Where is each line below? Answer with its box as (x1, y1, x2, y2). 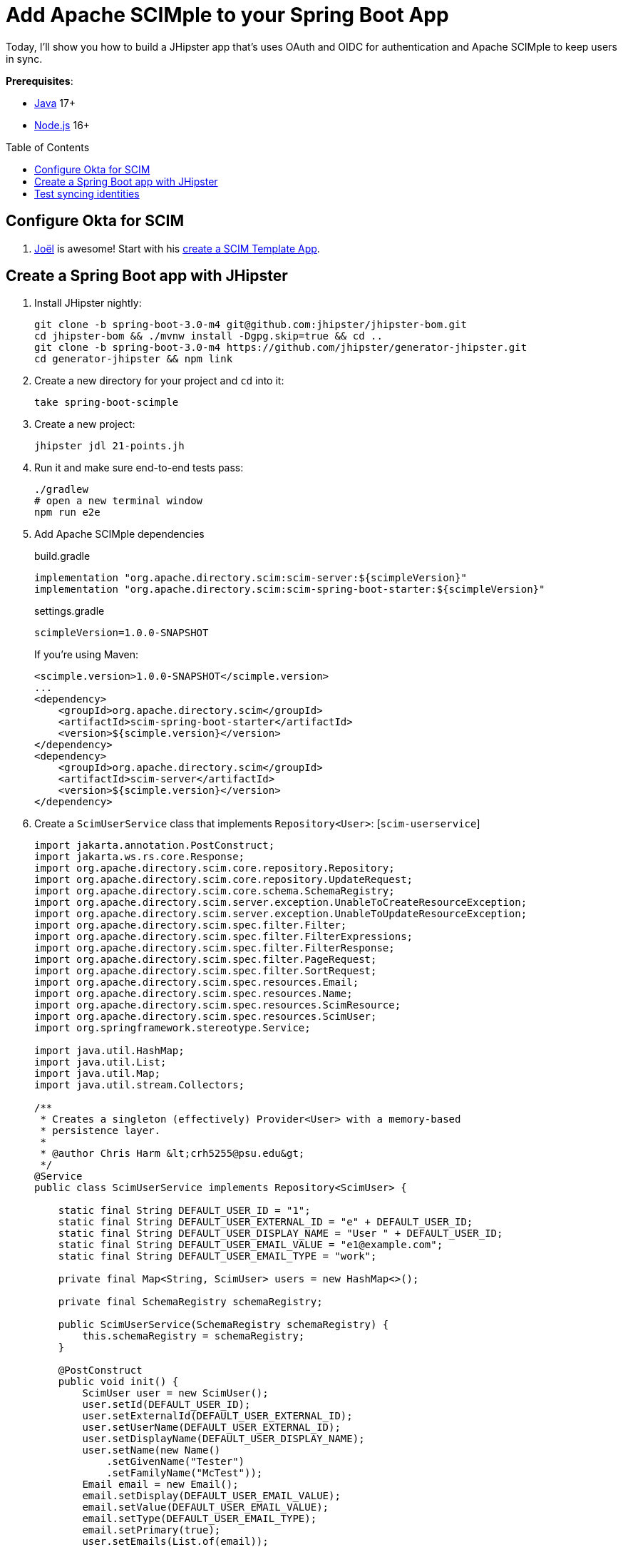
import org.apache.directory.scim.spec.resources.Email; (34, 976, 359, 989)
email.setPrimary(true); (82, 1524, 221, 1536)
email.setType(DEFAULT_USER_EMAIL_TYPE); (82, 1513, 317, 1525)
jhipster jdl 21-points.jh (34, 440, 185, 452)
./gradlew (34, 484, 88, 496)
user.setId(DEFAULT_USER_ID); (82, 1399, 251, 1411)
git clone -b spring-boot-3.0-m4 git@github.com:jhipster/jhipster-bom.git (34, 319, 467, 331)
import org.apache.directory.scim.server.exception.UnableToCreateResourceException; (34, 897, 527, 909)
